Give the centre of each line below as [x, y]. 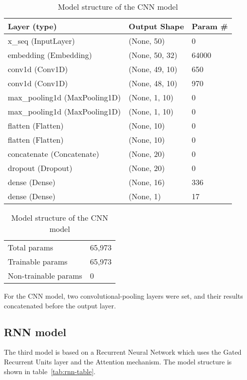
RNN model [35, 332]
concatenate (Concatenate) [54, 154]
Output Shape [156, 26]
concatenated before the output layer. [60, 305]
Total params [31, 247]
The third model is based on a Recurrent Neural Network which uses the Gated [123, 352]
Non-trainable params [45, 275]
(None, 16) [147, 182]
